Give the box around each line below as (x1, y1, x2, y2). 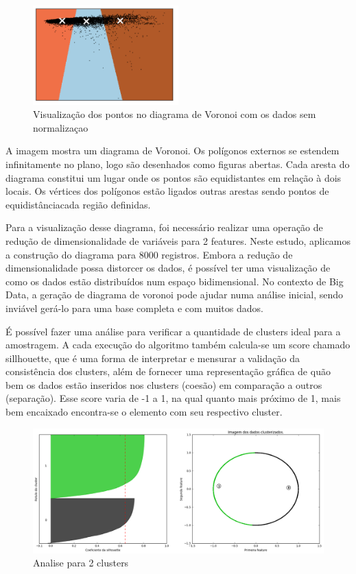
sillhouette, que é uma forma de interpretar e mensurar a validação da (5, 350, 300, 365)
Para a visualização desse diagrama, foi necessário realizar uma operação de (5, 220, 323, 235)
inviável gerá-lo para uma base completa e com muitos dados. (5, 300, 263, 315)
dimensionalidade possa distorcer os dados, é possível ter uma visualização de (5, 261, 331, 275)
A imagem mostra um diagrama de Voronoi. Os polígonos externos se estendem (5, 143, 340, 158)
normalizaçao (33, 120, 88, 134)
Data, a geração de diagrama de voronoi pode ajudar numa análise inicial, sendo (5, 287, 344, 302)
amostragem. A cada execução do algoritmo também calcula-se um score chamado (5, 337, 351, 352)
